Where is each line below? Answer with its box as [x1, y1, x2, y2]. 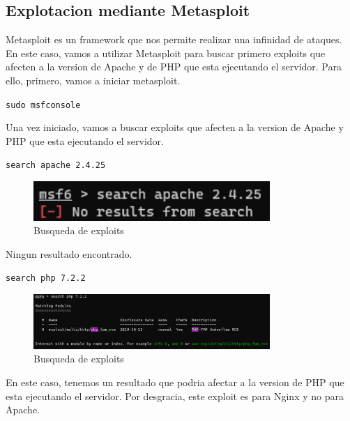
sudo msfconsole [6, 100, 81, 110]
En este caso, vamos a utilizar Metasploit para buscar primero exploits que [6, 45, 326, 60]
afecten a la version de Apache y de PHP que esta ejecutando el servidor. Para [6, 59, 342, 74]
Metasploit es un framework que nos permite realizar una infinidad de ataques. [6, 32, 342, 47]
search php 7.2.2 [6, 273, 86, 284]
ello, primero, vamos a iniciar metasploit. [6, 72, 181, 87]
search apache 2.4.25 [6, 160, 106, 171]
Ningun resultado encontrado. [6, 246, 132, 261]
